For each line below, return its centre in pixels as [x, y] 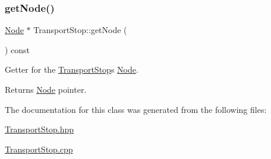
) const [18, 49]
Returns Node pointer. [46, 89]
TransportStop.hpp [40, 129]
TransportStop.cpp [39, 149]
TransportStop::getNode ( [80, 30]
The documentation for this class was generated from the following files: [136, 109]
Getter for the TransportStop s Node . [72, 69]
